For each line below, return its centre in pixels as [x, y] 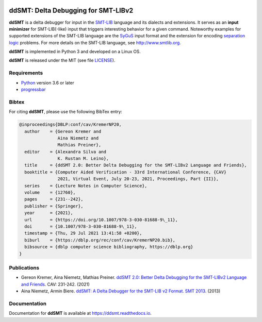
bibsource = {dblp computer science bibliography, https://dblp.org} [109, 247]
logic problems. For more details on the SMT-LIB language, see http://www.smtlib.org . [95, 42]
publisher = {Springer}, [54, 206]
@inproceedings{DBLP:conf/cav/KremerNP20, [70, 125]
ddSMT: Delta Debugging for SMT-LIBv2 [71, 10]
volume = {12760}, [50, 193]
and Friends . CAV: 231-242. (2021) [55, 284]
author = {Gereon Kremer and [63, 131]
